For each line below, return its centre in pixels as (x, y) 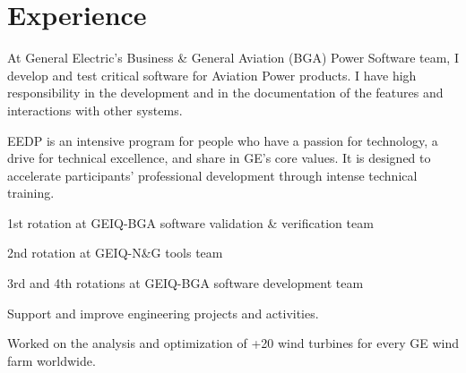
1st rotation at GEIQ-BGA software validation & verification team (190, 222)
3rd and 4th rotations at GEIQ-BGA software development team (186, 283)
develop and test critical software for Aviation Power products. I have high (212, 75)
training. (31, 193)
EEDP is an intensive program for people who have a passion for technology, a (223, 140)
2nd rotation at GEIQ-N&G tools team (115, 253)
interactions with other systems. (95, 110)
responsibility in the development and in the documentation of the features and (225, 93)
